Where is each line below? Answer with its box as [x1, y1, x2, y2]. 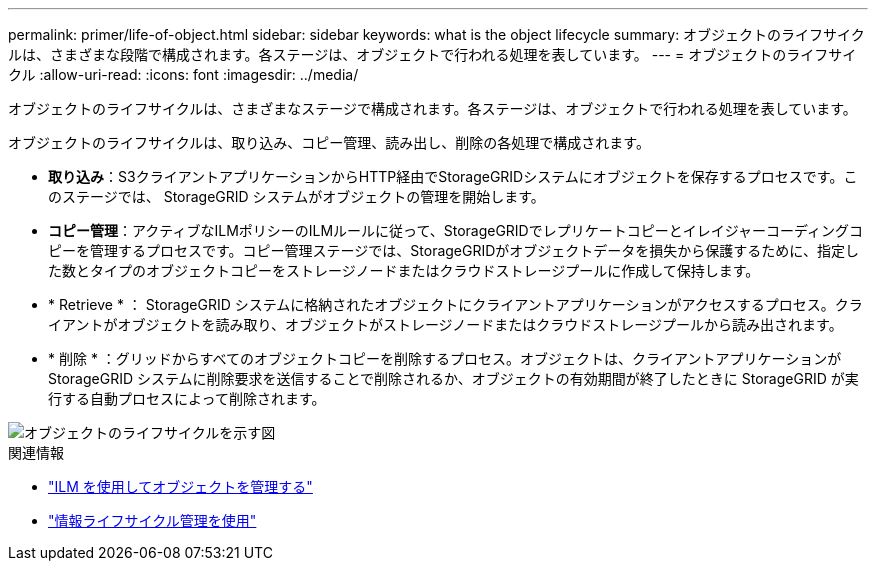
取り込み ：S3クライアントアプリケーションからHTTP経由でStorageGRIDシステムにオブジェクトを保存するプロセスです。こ [48, 168, 858, 185]
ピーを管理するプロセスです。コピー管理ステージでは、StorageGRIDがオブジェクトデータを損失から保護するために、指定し [48, 242, 859, 259]
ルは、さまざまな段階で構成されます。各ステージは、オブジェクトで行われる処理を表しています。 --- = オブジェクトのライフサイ [8, 46, 857, 63]
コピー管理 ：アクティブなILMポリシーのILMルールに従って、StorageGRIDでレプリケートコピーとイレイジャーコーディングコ [48, 222, 864, 239]
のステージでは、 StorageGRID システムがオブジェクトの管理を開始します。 [48, 188, 545, 205]
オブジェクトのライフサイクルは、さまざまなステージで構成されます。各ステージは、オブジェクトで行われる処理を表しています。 [8, 100, 857, 117]
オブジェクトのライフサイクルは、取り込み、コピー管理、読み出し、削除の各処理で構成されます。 [8, 134, 650, 151]
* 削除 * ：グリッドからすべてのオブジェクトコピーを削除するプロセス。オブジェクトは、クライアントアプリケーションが [48, 350, 842, 367]
